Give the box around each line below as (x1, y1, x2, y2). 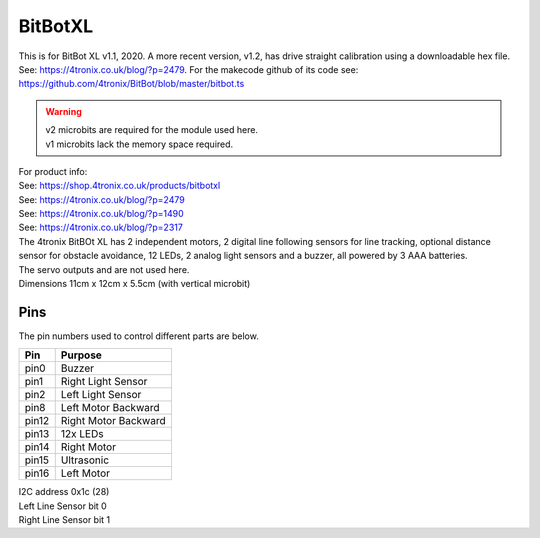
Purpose (60, 348, 102, 362)
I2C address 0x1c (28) (18, 486, 110, 498)
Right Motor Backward (60, 414, 166, 428)
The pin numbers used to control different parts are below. (18, 330, 259, 342)
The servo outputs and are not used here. (18, 263, 190, 275)
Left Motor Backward (60, 401, 160, 415)
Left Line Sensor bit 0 (18, 500, 107, 512)
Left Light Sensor (60, 388, 142, 402)
